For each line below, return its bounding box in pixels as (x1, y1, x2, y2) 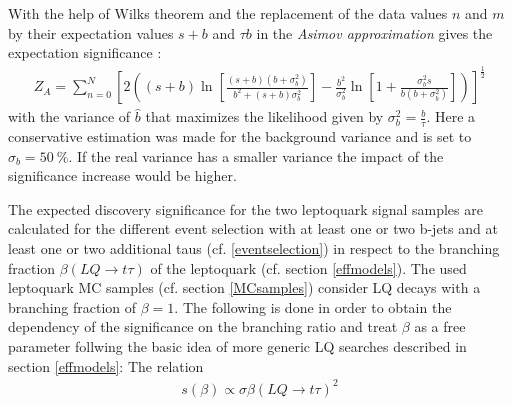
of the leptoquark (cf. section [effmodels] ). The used (150, 257, 467, 278)
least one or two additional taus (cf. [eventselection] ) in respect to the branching (8, 237, 500, 258)
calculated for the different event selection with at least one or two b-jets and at (8, 218, 498, 239)
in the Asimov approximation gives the (256, 22, 493, 43)
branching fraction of (8, 296, 137, 317)
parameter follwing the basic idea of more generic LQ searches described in (8, 335, 467, 356)
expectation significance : (8, 42, 162, 63)
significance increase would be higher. (8, 165, 237, 186)
